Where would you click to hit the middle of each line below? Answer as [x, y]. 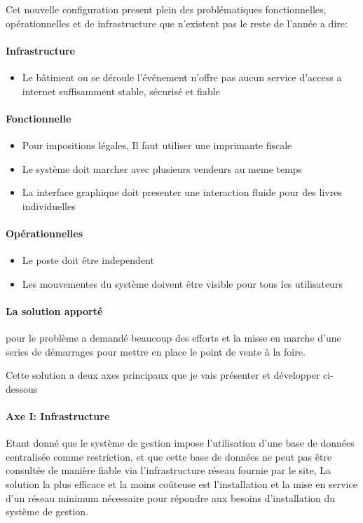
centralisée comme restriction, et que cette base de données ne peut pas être [169, 456]
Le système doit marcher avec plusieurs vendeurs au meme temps [162, 168]
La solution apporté [54, 311]
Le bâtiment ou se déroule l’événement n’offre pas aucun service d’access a [182, 77]
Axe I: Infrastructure [58, 416]
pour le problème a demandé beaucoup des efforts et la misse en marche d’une [173, 338]
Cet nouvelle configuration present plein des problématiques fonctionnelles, [166, 9]
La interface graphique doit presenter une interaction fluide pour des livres [182, 192]
